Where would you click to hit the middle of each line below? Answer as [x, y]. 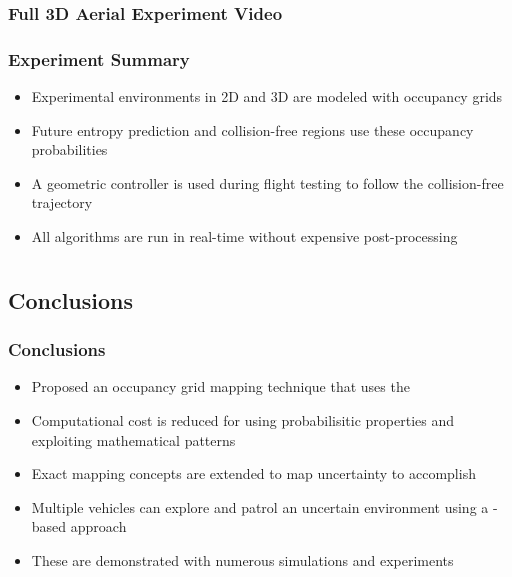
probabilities [69, 149]
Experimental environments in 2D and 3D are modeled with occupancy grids [267, 96]
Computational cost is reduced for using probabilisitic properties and [242, 420]
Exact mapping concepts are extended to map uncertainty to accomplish [253, 473]
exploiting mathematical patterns [133, 439]
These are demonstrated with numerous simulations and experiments [242, 559]
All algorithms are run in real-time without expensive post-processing [244, 236]
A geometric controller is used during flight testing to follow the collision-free [267, 182]
